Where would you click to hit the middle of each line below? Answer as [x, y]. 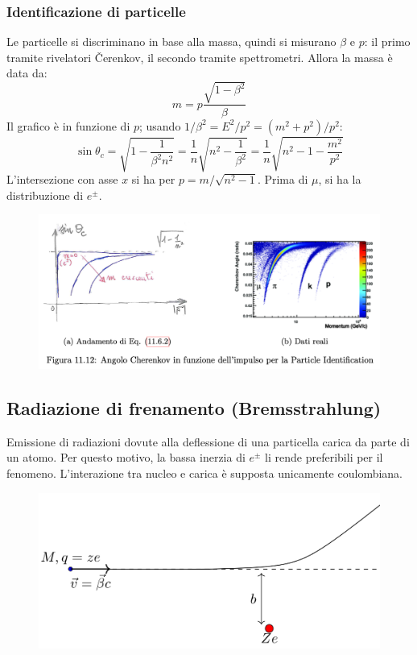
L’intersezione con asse [62, 179]
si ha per [153, 179]
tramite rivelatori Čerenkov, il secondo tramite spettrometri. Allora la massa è [200, 57]
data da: [27, 73]
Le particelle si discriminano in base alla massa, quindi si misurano [171, 41]
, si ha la [340, 179]
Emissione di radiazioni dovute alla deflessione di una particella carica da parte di [208, 441]
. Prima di [283, 179]
